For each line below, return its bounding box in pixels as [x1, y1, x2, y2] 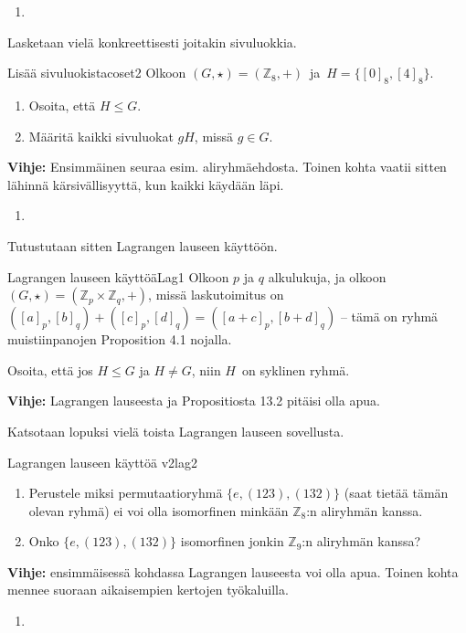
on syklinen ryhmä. [241, 360, 350, 379]
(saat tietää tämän [344, 483, 449, 502]
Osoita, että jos [7, 360, 93, 379]
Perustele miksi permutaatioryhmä [28, 483, 223, 502]
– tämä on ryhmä [340, 307, 439, 326]
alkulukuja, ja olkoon [268, 267, 387, 286]
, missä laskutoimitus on [148, 285, 284, 304]
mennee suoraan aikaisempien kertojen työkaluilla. [7, 580, 289, 599]
